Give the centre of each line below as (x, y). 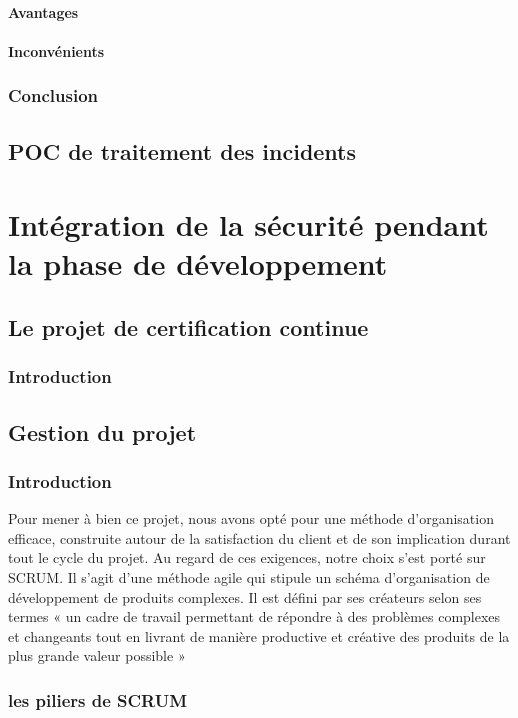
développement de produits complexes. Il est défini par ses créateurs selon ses (245, 596)
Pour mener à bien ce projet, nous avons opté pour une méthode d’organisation (251, 518)
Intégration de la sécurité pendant (248, 224)
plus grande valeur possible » (97, 655)
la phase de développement (198, 263)
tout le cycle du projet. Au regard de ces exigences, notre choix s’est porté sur (247, 557)
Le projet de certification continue (188, 326)
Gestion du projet (102, 431)
